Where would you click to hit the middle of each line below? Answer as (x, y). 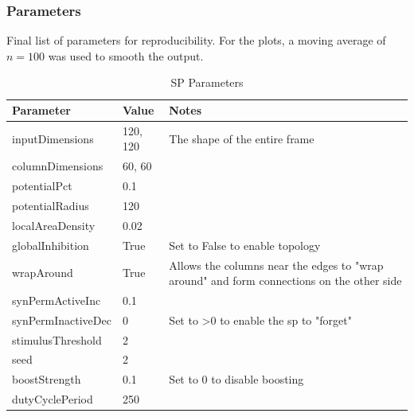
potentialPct (42, 186)
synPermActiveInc (57, 300)
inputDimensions (53, 138)
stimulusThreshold (57, 339)
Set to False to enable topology (245, 245)
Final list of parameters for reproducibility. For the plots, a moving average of (196, 40)
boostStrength (47, 379)
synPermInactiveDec (62, 320)
